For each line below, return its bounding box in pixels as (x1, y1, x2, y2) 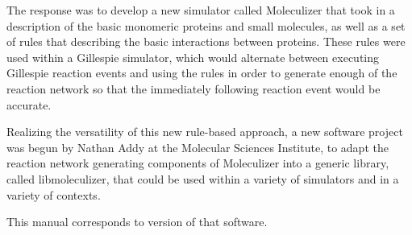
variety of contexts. (6, 186, 101, 203)
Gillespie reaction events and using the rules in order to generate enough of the (6, 64, 397, 81)
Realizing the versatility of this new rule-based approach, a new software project (6, 123, 403, 140)
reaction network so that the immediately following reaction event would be (6, 80, 381, 97)
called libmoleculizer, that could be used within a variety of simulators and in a (6, 170, 399, 187)
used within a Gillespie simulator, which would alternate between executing (6, 48, 380, 65)
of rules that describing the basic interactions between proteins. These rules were (6, 33, 406, 50)
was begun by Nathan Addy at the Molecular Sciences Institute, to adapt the (6, 138, 389, 155)
